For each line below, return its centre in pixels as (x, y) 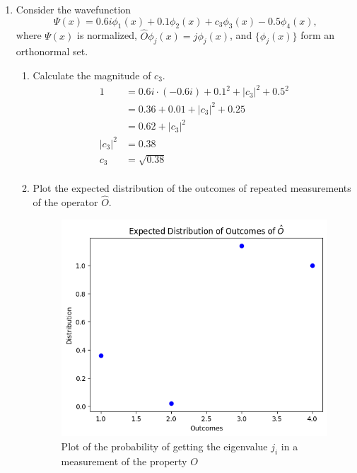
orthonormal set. (52, 51)
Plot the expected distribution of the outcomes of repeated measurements (192, 188)
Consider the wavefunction (74, 9)
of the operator (65, 202)
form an (318, 35)
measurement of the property (124, 461)
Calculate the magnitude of (92, 75)
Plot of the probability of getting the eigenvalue (164, 446)
